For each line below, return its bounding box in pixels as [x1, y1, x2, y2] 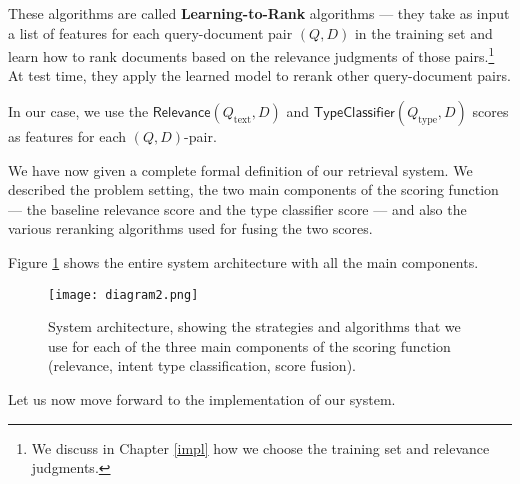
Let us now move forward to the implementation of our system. [8, 389, 396, 410]
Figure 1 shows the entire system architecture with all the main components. [8, 252, 479, 272]
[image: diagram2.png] [48, 287, 199, 302]
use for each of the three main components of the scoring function [48, 335, 451, 356]
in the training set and [354, 22, 493, 43]
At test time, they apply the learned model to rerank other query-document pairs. [8, 65, 511, 86]
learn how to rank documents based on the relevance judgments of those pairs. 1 [8, 43, 495, 66]
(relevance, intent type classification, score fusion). [48, 355, 356, 376]
